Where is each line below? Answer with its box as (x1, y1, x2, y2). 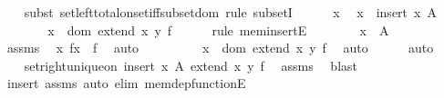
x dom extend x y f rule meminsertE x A (47, 20, 389, 39)
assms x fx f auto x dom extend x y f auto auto (6, 38, 434, 57)
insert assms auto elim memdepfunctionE (6, 73, 246, 93)
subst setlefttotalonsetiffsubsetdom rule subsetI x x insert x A (24, 3, 437, 21)
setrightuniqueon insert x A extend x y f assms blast (24, 55, 358, 74)
